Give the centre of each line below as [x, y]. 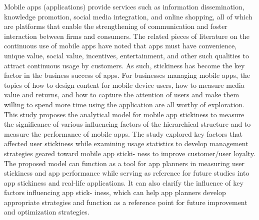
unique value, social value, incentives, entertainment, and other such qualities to [126, 55]
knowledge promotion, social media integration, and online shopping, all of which [128, 16]
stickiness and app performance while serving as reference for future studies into [127, 173]
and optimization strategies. [47, 212]
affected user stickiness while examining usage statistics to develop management [126, 143]
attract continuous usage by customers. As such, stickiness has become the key [124, 65]
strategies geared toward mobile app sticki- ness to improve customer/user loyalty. [130, 153]
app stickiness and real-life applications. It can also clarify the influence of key [124, 182]
